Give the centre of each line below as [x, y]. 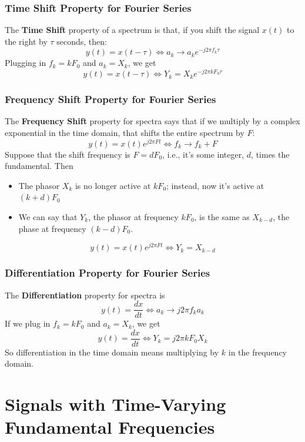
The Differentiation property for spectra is [85, 295]
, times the [270, 154]
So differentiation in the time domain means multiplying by [112, 352]
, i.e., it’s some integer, [203, 154]
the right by [26, 41]
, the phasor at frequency [133, 217]
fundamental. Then [39, 166]
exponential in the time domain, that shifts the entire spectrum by [125, 132]
